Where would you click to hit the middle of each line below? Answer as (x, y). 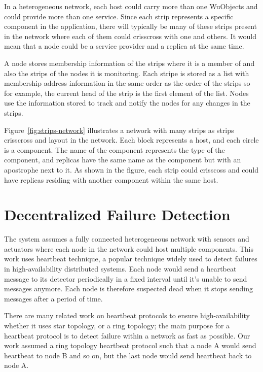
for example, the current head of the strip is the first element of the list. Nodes (126, 93)
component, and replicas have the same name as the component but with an (123, 160)
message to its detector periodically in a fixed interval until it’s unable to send (126, 278)
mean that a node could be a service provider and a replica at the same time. (124, 46)
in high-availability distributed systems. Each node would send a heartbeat (120, 268)
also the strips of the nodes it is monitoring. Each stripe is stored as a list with (127, 73)
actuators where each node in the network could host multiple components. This (129, 248)
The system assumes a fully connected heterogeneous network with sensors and (127, 239)
